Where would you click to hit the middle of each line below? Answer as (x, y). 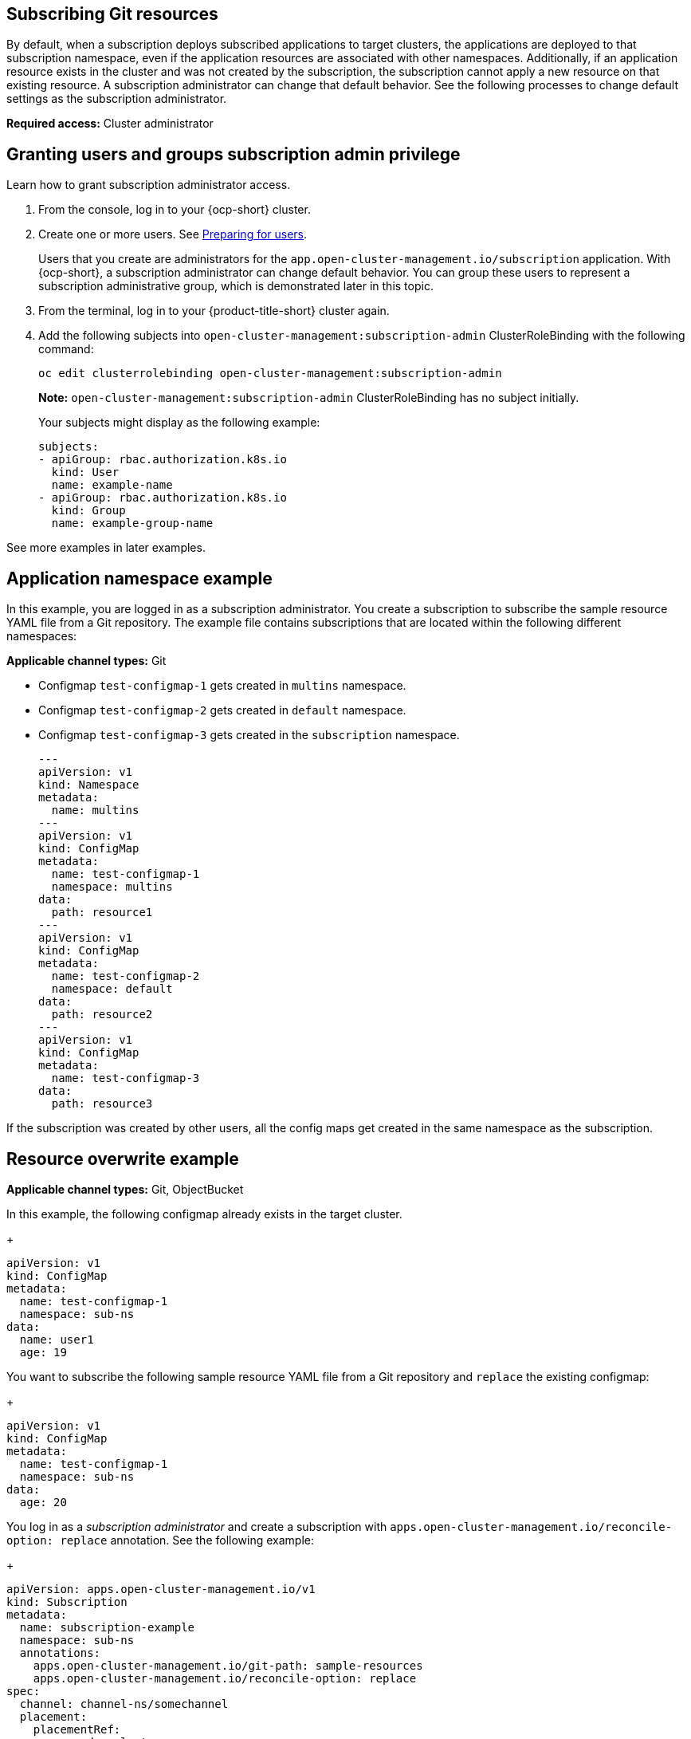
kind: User (85, 472)
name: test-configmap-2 (126, 976)
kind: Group (88, 511)
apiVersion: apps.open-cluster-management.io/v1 (161, 1589)
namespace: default (112, 989)
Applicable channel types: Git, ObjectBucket (125, 1189)
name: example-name (112, 485)
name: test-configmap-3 (126, 1078)
